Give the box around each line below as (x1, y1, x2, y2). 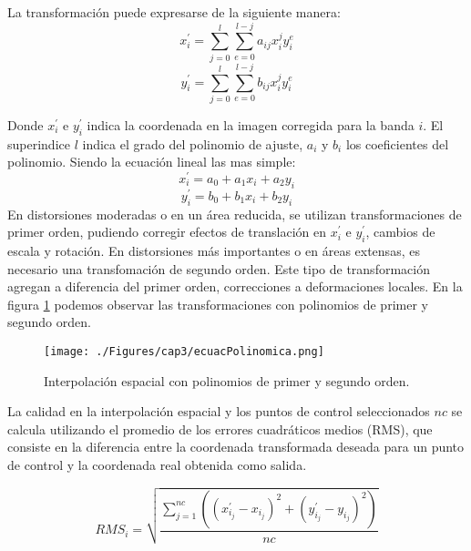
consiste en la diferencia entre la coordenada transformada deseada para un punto (7, 437, 465, 456)
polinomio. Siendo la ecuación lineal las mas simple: (7, 152, 296, 171)
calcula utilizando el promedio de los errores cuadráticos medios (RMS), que (7, 419, 433, 438)
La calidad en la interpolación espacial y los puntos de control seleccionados (7, 402, 430, 421)
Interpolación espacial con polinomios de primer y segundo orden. (44, 371, 410, 390)
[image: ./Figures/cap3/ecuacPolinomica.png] (44, 344, 324, 358)
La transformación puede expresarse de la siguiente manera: (7, 3, 341, 21)
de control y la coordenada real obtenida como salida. (7, 454, 307, 474)
